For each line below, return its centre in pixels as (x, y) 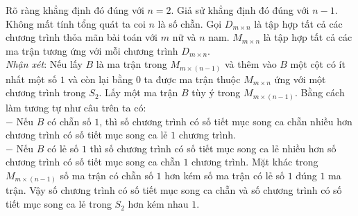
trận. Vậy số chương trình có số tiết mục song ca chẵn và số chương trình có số (174, 190)
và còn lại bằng (101, 79)
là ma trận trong (131, 64)
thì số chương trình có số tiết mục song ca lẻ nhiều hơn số (213, 148)
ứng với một (300, 79)
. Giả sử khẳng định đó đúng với (240, 10)
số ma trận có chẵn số (106, 175)
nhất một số (31, 79)
